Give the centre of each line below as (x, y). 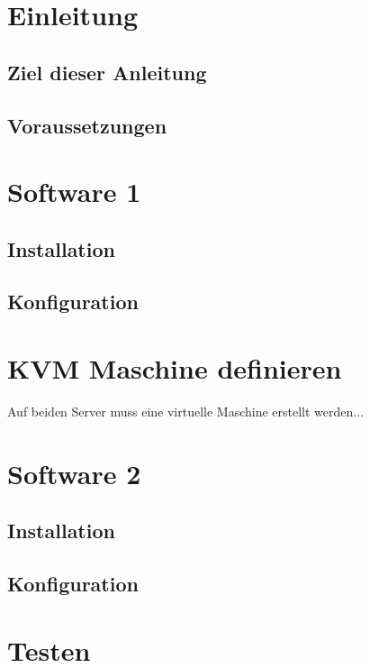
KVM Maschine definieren (175, 368)
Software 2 (74, 473)
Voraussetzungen (87, 125)
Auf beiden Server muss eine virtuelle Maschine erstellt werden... (185, 411)
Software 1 (74, 192)
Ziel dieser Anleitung (107, 72)
